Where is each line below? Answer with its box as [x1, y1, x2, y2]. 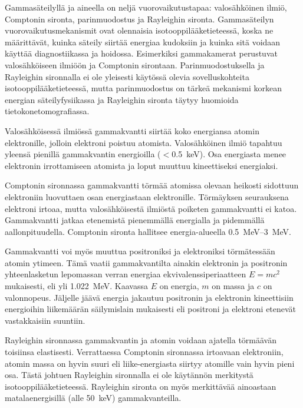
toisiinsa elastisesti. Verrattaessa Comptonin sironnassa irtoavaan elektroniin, [5, 346, 284, 358]
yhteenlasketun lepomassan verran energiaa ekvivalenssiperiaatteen [5, 268, 246, 280]
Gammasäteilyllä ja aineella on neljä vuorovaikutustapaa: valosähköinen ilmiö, [5, 1, 287, 13]
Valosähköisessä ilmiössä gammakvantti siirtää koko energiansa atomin [5, 124, 259, 137]
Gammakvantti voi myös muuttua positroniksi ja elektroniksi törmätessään [5, 245, 275, 257]
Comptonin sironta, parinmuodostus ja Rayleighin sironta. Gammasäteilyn [5, 12, 274, 25]
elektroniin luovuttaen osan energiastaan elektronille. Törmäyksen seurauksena [5, 190, 289, 203]
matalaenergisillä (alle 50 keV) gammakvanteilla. [5, 392, 182, 404]
